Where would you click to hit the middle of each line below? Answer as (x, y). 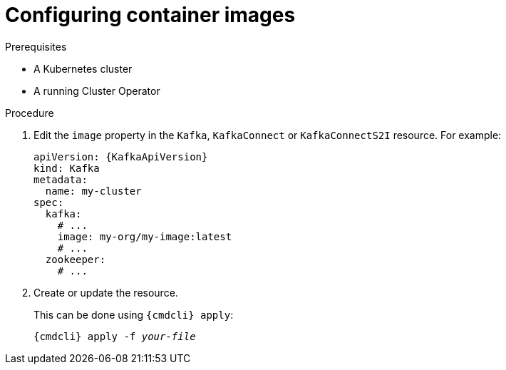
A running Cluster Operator (97, 91)
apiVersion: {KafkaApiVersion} (121, 156)
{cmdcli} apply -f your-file (115, 336)
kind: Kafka (67, 168)
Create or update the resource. (106, 292)
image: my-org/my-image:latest (145, 236)
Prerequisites (36, 46)
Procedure (30, 113)
